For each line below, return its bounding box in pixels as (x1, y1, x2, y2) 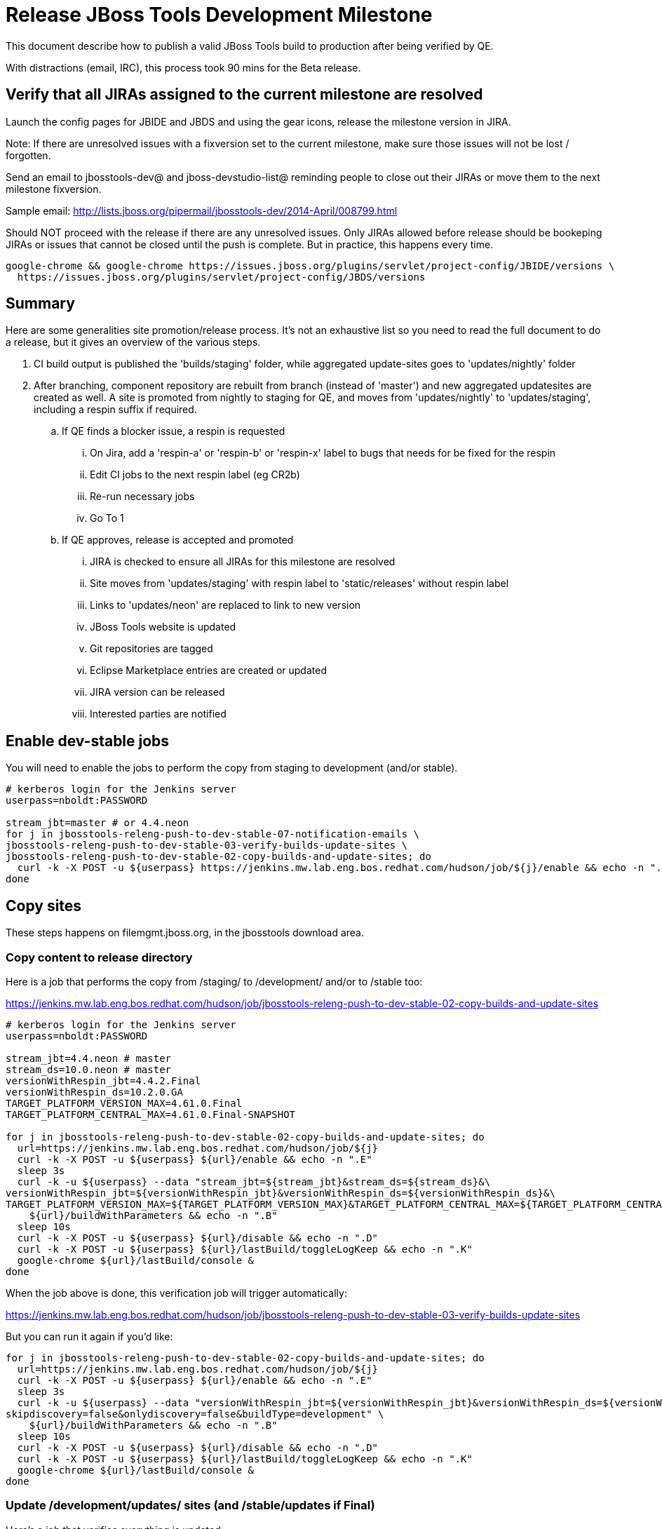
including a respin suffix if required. (34, 403, 197, 416)
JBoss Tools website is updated (90, 621, 236, 633)
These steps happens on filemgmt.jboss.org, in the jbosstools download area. (6, 927, 364, 939)
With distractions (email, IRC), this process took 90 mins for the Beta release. (6, 61, 361, 74)
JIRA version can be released (90, 686, 225, 699)
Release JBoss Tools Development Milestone (6, 3, 433, 27)
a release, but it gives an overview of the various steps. (6, 336, 261, 349)
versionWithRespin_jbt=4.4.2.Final (6, 1075, 201, 1086)
